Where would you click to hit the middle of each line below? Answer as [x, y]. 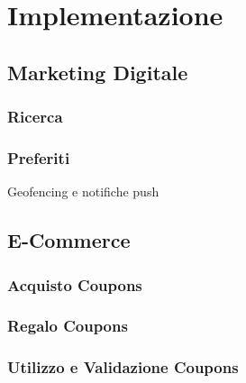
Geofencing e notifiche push [83, 191]
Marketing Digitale [98, 72]
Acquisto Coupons [75, 284]
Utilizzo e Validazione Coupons [123, 367]
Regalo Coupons [68, 326]
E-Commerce [69, 240]
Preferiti [39, 157]
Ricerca [35, 117]
